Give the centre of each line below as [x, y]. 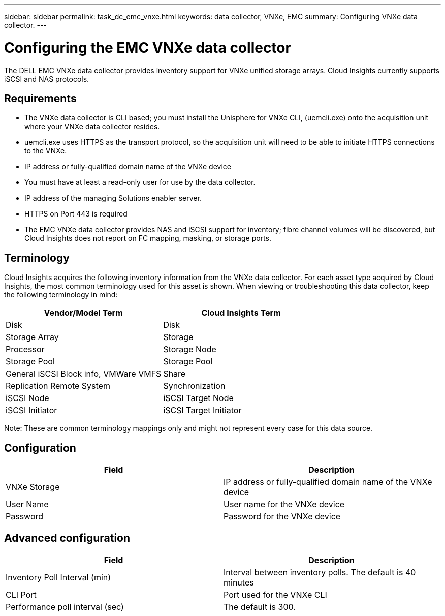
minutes [239, 582]
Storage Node [190, 349]
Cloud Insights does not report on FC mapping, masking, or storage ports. [148, 238]
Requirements [40, 98]
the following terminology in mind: [61, 295]
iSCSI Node [27, 398]
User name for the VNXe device [284, 504]
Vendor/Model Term [83, 313]
